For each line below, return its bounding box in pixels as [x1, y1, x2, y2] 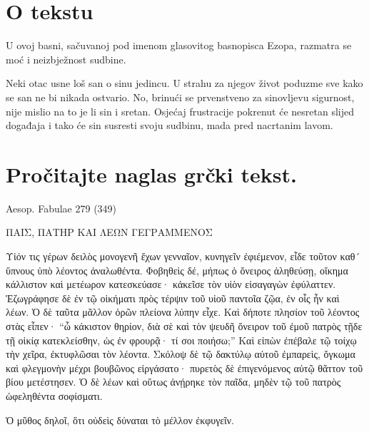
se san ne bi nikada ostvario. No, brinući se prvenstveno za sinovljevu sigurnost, [6, 89, 355, 104]
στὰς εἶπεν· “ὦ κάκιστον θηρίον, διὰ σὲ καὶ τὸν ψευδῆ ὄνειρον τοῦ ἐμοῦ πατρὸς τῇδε [6, 318, 363, 333]
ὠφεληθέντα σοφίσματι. [6, 388, 103, 403]
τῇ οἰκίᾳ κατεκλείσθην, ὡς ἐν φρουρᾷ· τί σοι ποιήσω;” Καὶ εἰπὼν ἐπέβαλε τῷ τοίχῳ [6, 332, 357, 347]
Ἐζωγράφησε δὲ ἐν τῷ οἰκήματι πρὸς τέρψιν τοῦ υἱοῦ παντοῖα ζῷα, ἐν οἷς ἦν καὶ [6, 290, 340, 305]
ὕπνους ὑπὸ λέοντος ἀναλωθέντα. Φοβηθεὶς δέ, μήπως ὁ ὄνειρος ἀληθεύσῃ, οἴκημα [6, 262, 348, 277]
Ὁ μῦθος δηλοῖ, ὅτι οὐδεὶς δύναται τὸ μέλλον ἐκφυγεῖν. [6, 412, 235, 427]
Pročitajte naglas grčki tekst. [6, 159, 297, 188]
